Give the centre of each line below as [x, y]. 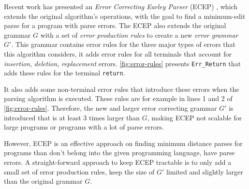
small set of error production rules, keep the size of [79, 171]
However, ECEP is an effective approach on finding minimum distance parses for [123, 143]
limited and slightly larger [205, 171]
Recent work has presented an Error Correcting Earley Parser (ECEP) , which [121, 6]
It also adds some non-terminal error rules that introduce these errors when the [122, 89]
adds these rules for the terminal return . [65, 73]
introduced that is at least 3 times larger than [72, 117]
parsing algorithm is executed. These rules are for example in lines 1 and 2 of [118, 98]
